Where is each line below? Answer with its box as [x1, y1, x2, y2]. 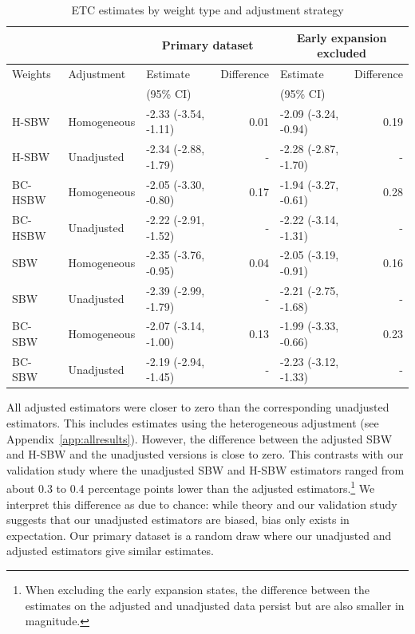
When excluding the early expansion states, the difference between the [25, 581, 370, 598]
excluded [317, 45, 366, 61]
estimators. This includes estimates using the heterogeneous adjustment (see [6, 415, 379, 431]
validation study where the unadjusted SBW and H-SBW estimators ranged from [6, 461, 405, 478]
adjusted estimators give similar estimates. [6, 542, 214, 559]
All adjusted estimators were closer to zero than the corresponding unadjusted [6, 399, 389, 415]
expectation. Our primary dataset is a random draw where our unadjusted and [6, 526, 392, 543]
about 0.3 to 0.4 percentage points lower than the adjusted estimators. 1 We [6, 478, 375, 497]
